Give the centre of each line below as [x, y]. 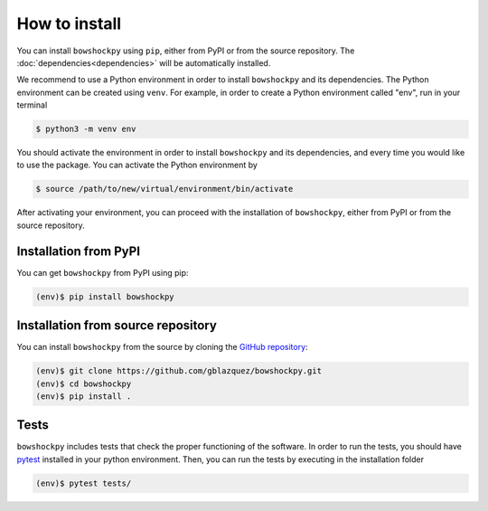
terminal [32, 105]
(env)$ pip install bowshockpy [105, 297]
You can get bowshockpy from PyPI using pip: [103, 272]
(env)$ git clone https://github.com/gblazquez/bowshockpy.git [179, 371]
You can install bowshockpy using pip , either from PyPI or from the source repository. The [186, 51]
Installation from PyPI [78, 251]
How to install [69, 24]
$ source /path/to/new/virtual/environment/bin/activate [164, 189]
